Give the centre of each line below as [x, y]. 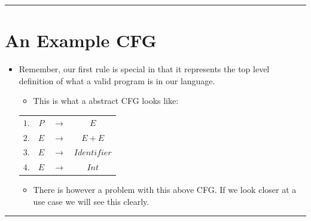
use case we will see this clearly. [91, 201]
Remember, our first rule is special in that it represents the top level [144, 69]
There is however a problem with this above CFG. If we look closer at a [165, 190]
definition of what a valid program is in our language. [117, 80]
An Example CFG [81, 40]
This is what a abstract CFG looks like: [106, 101]
